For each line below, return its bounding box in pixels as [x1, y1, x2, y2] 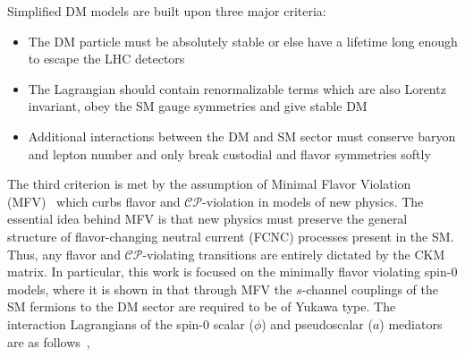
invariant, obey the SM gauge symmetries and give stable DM [28, 97, 368, 115]
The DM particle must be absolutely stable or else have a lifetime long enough [28, 31, 458, 50]
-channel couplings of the [301, 279, 439, 298]
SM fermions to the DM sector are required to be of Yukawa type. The [7, 297, 396, 316]
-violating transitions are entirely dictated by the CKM [142, 244, 445, 263]
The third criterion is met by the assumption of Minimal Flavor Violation [7, 174, 411, 193]
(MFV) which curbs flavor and [7, 191, 181, 210]
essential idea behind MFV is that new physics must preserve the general [7, 209, 408, 228]
